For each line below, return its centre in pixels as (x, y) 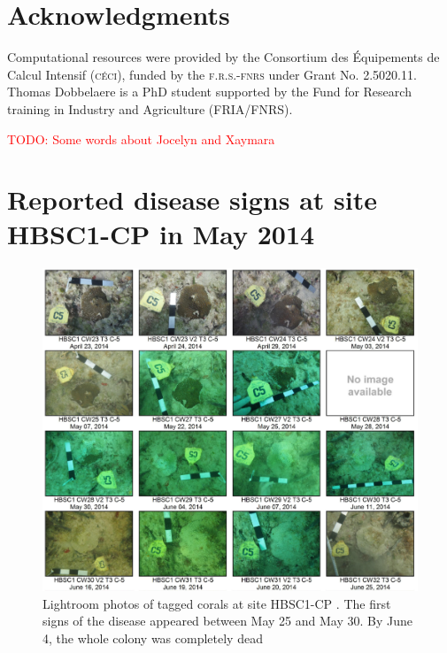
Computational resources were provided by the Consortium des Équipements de (223, 57)
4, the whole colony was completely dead (153, 638)
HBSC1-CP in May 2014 (161, 234)
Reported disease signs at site (192, 200)
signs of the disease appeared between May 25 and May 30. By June (227, 621)
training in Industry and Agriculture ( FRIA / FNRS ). (150, 108)
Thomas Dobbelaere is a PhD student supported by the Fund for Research (209, 92)
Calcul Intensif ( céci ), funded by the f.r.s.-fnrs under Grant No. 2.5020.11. (212, 74)
